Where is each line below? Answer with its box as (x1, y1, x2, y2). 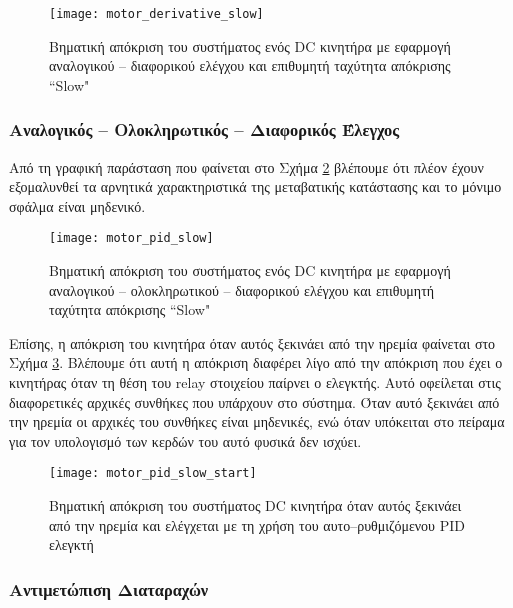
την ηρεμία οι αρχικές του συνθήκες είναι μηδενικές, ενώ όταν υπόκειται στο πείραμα (9, 411, 505, 432)
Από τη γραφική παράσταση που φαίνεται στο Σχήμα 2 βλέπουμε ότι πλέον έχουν (9, 156, 484, 177)
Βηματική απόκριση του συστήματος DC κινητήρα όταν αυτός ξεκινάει (49, 495, 462, 516)
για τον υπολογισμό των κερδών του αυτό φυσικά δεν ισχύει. (9, 430, 362, 451)
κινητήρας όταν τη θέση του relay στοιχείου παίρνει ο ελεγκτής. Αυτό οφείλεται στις (9, 372, 501, 393)
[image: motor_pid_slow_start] (49, 466, 257, 481)
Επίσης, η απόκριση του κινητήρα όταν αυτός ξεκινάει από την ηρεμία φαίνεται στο (9, 332, 496, 353)
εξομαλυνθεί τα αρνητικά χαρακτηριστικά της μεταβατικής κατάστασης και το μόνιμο (9, 176, 502, 197)
